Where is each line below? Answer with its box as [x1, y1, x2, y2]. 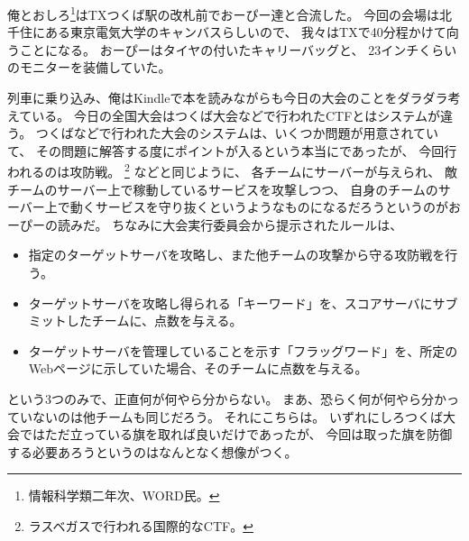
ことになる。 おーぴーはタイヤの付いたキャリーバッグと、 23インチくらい [19, 40, 457, 59]
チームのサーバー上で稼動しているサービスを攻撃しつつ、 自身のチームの [7, 179, 438, 198]
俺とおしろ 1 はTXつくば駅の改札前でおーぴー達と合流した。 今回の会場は [7, 3, 440, 23]
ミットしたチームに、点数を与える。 [28, 311, 243, 330]
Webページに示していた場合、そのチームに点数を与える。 [28, 359, 368, 378]
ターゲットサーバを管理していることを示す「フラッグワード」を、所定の [28, 341, 458, 360]
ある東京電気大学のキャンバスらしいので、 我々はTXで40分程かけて [44, 23, 446, 41]
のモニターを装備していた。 [7, 58, 171, 77]
